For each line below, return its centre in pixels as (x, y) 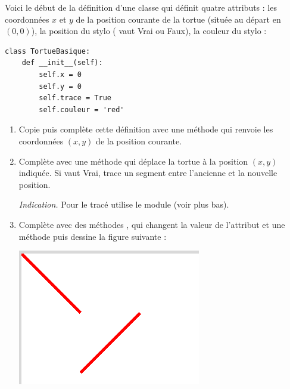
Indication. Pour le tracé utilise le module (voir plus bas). (124, 204)
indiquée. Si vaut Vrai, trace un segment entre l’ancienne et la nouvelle (148, 173)
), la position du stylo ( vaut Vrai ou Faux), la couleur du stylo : (149, 31)
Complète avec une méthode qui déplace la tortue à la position (133, 161)
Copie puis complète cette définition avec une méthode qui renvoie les (146, 129)
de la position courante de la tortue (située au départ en (178, 19)
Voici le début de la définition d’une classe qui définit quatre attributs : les (141, 7)
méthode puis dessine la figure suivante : (93, 236)
